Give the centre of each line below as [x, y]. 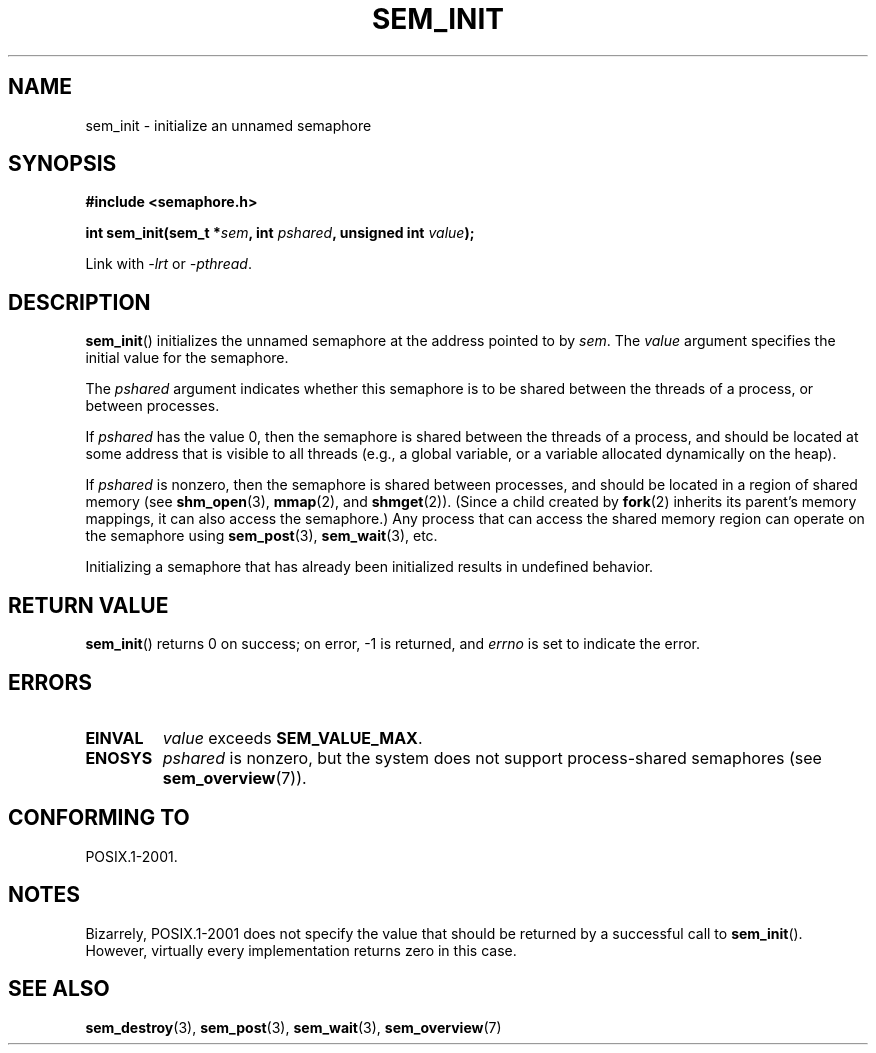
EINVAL [114, 737]
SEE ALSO [59, 989]
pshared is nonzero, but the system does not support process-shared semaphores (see [492, 757]
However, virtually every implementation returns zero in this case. [301, 950]
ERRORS [50, 682]
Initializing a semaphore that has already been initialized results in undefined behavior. [369, 567]
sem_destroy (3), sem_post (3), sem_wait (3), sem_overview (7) [293, 1027]
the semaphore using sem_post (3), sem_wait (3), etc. [261, 536]
